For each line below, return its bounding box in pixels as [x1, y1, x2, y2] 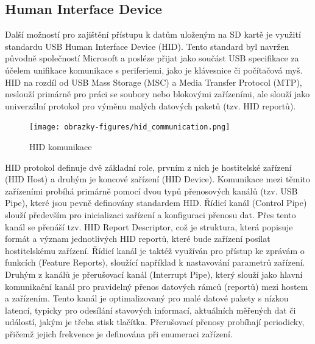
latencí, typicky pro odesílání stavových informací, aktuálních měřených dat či [5, 303, 296, 316]
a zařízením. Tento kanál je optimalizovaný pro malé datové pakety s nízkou [5, 292, 289, 304]
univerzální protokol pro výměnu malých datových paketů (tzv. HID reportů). [5, 99, 296, 112]
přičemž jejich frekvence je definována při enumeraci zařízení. [5, 327, 233, 340]
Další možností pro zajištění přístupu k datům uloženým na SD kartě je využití [5, 28, 301, 41]
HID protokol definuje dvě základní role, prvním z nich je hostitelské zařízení [5, 160, 292, 173]
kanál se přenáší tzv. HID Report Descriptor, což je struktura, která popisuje [5, 220, 293, 233]
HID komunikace [29, 140, 92, 153]
